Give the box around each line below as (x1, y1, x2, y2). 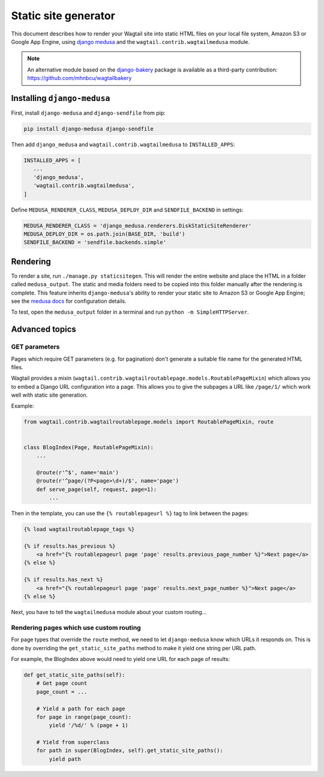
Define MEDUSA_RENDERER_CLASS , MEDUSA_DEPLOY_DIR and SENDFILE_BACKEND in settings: (11, 206, 244, 213)
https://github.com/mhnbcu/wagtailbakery (27, 75, 132, 82)
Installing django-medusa (11, 93, 110, 103)
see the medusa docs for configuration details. (11, 297, 127, 305)
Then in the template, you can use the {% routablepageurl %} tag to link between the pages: (11, 510, 249, 517)
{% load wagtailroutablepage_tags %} (23, 526, 135, 532)
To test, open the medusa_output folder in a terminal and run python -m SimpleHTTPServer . (11, 308, 249, 315)
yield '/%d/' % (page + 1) (49, 722, 128, 729)
